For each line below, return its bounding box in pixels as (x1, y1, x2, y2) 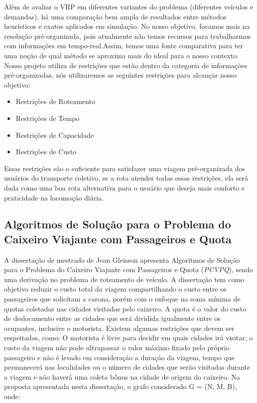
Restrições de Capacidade (15, 129, 94, 140)
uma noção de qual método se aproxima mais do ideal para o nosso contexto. (4, 50, 239, 60)
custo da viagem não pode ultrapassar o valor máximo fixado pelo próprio (4, 342, 230, 353)
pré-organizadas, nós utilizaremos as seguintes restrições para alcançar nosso (4, 70, 237, 80)
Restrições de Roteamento (15, 96, 96, 106)
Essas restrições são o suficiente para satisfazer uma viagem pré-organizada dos (4, 163, 246, 173)
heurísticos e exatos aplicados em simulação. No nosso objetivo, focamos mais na (4, 21, 250, 31)
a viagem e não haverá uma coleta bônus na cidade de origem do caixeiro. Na (4, 371, 240, 382)
